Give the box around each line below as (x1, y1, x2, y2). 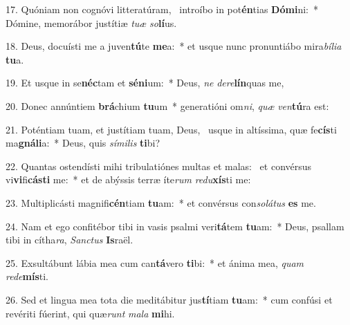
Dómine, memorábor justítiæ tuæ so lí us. (6, 15, 177, 30)
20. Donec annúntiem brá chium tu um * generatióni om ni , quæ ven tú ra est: (6, 98, 329, 113)
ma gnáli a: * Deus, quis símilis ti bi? (6, 136, 160, 150)
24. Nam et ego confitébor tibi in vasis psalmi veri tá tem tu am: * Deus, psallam (6, 219, 344, 233)
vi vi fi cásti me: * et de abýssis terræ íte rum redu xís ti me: (6, 172, 251, 187)
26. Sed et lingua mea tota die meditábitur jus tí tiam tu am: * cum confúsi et (6, 292, 333, 306)
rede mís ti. (6, 269, 48, 284)
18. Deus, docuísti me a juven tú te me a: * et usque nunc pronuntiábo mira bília (6, 39, 342, 53)
